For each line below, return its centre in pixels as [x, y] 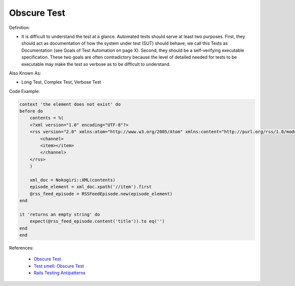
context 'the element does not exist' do [70, 104]
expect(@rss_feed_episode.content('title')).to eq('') [97, 221]
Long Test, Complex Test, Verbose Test [61, 82]
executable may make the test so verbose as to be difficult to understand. [96, 64]
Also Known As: [25, 73]
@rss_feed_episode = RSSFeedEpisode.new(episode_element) [101, 194]
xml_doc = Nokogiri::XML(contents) [73, 180]
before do [31, 111]
